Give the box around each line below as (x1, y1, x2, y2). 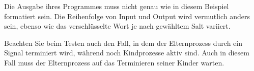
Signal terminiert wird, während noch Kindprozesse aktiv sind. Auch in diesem (4, 47, 249, 58)
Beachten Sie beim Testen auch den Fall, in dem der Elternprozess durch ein (4, 37, 243, 48)
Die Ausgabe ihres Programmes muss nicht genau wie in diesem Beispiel (4, 1, 229, 11)
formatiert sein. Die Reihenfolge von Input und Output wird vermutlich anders (4, 11, 250, 21)
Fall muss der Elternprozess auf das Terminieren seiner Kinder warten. (4, 57, 224, 67)
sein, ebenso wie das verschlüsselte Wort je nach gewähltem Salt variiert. (4, 21, 231, 31)
